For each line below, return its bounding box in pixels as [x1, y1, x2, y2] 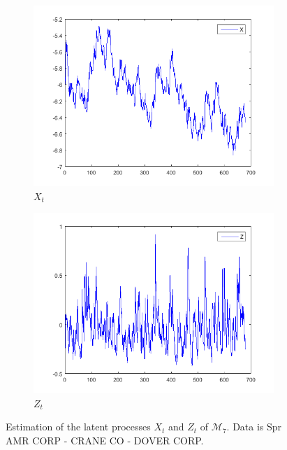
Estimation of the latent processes [6, 419, 151, 434]
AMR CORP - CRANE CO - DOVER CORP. [6, 433, 204, 447]
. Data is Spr [226, 419, 282, 434]
